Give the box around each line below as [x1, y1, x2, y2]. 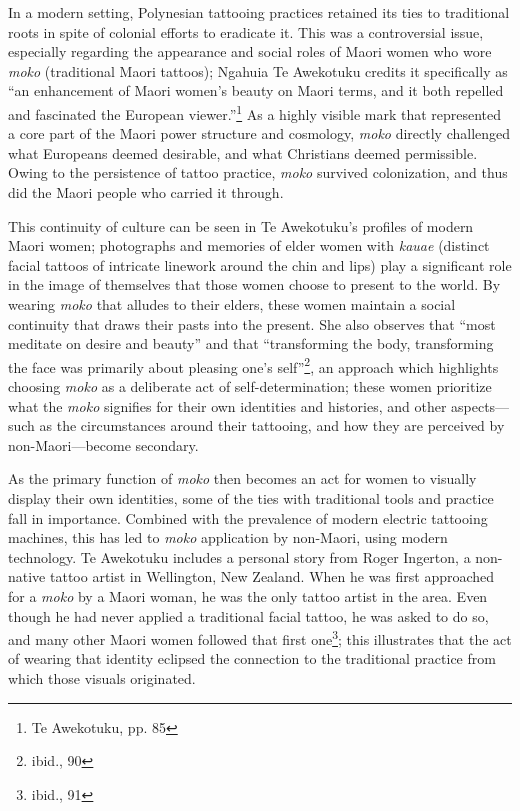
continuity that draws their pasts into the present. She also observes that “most [8, 313, 496, 334]
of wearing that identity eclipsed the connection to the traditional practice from [8, 648, 496, 669]
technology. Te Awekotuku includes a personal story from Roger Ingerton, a [8, 546, 471, 567]
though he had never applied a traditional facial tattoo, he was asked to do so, [8, 605, 489, 626]
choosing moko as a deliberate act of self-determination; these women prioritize [8, 376, 492, 396]
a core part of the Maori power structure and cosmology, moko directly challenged [8, 123, 511, 144]
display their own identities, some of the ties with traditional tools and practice [8, 487, 494, 508]
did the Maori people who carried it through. [8, 182, 284, 202]
